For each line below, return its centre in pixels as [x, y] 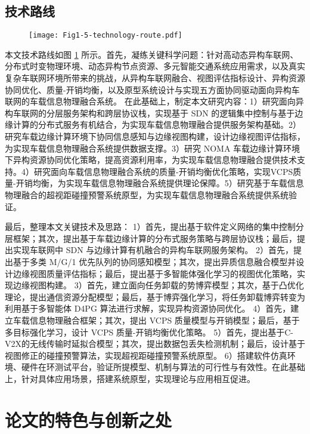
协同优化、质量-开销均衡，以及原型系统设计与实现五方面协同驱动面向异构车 [152, 89]
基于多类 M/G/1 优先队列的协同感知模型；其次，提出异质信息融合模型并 [154, 261]
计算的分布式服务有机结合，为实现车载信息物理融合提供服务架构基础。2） [157, 124]
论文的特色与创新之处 [89, 419]
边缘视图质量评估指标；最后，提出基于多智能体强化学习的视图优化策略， [155, 273]
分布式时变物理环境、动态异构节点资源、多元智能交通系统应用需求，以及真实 [155, 66]
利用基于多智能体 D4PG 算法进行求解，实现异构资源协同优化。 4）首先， [148, 308]
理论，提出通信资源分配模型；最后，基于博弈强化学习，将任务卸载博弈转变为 [155, 296]
